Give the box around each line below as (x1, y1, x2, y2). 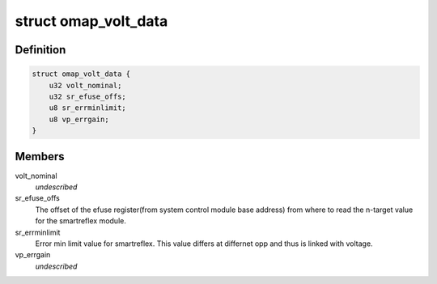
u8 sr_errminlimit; (49, 104, 127, 112)
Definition (15, 43, 66, 57)
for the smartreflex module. (35, 216, 127, 226)
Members (15, 150, 65, 163)
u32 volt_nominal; (49, 81, 122, 90)
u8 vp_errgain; (49, 114, 109, 124)
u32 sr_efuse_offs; (49, 91, 127, 101)
